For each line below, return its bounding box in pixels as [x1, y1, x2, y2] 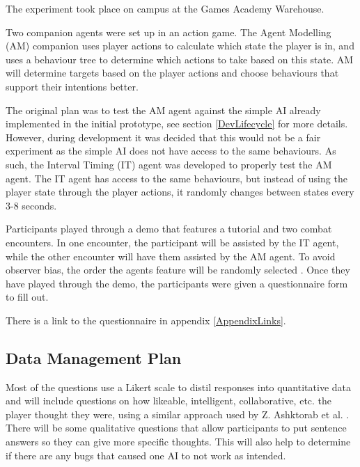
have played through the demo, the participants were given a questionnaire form [6, 276, 348, 290]
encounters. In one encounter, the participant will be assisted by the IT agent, [6, 235, 339, 249]
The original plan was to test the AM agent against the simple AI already [6, 102, 321, 117]
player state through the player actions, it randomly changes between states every [6, 184, 354, 199]
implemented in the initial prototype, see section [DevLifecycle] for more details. [6, 116, 348, 131]
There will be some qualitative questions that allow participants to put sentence [6, 420, 347, 435]
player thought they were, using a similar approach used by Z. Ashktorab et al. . [6, 406, 350, 421]
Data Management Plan [6, 347, 182, 368]
